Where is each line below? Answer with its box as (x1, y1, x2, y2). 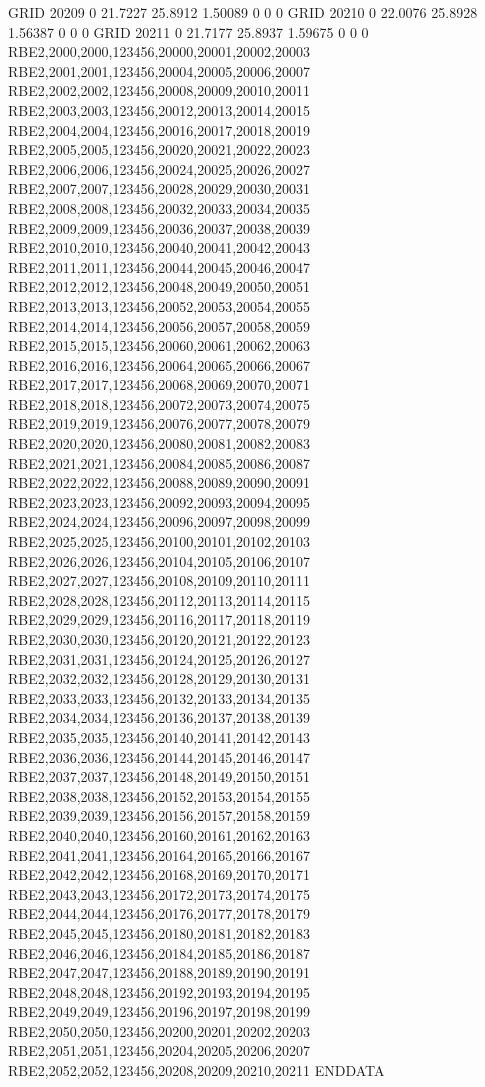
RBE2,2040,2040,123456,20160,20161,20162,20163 (8, 824, 310, 845)
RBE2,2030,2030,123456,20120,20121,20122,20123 (8, 629, 310, 649)
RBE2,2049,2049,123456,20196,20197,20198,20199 (8, 1001, 310, 1022)
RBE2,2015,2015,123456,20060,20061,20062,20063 (8, 335, 310, 356)
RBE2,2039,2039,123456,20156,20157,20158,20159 (8, 805, 310, 826)
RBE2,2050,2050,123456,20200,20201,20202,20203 (8, 1020, 310, 1041)
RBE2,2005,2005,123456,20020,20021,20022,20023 (8, 139, 310, 160)
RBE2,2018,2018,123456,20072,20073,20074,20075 (8, 393, 310, 414)
